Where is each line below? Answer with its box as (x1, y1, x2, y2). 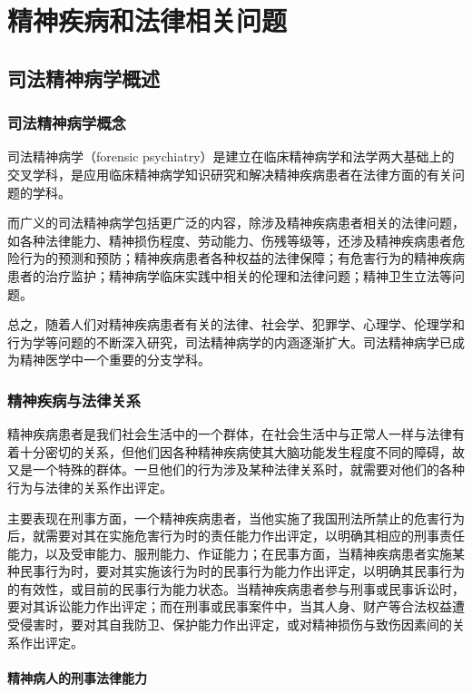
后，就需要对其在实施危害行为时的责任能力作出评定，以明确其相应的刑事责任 (7, 526, 465, 545)
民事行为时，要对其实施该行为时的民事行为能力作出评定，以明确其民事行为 (19, 561, 465, 581)
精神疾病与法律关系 (7, 388, 142, 411)
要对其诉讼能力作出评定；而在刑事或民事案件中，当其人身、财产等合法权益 (7, 597, 452, 616)
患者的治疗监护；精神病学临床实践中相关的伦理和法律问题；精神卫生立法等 (7, 266, 452, 285)
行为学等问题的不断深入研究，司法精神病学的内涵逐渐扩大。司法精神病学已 (7, 332, 452, 351)
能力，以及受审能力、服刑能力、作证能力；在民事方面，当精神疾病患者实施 (7, 543, 452, 562)
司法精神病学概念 (7, 112, 126, 134)
